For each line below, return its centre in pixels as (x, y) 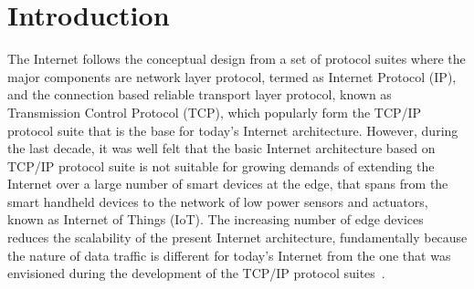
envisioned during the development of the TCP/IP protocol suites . (196, 273)
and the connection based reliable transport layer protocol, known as (200, 94)
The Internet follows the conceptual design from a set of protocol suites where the (237, 59)
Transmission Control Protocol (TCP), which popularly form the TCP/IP (215, 112)
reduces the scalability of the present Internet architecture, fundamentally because (237, 237)
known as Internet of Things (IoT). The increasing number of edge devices (216, 219)
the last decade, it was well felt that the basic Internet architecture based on (221, 148)
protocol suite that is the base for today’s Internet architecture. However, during (233, 130)
